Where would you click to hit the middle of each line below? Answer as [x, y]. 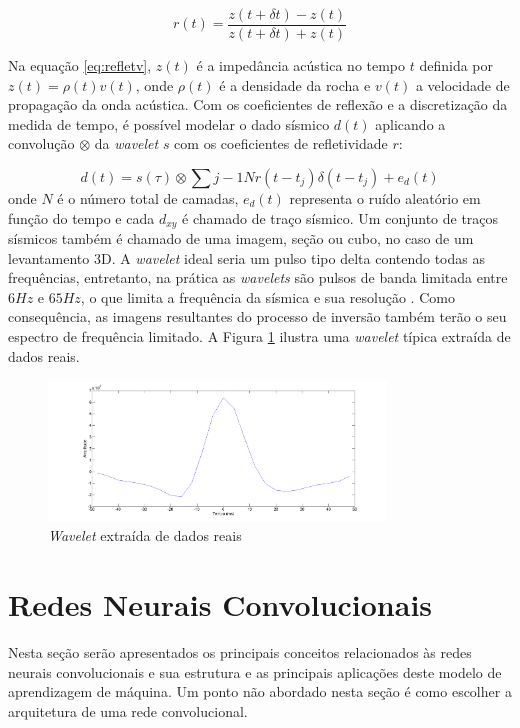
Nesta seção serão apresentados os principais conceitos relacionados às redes [240, 652]
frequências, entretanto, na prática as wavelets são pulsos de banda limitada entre [258, 277]
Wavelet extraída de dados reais [145, 535]
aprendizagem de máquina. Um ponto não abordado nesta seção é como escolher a [260, 691]
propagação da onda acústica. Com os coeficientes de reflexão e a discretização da [258, 104]
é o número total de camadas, [148, 198]
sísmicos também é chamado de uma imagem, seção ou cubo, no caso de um [241, 238]
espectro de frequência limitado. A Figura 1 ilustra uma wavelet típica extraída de [259, 336]
